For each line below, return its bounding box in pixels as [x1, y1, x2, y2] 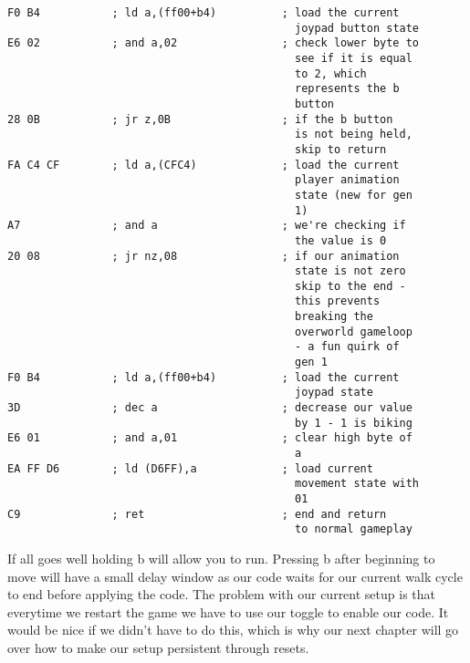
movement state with [295, 477, 420, 491]
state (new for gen [295, 188, 413, 202]
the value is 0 [295, 233, 387, 247]
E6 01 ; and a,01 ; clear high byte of [7, 431, 413, 445]
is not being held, [295, 128, 413, 141]
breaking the [295, 310, 373, 324]
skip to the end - [295, 279, 406, 293]
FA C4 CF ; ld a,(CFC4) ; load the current [7, 158, 400, 171]
